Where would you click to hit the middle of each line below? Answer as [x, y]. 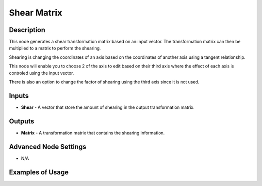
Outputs [22, 121]
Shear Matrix [36, 13]
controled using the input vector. [41, 73]
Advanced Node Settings [48, 146]
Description [27, 30]
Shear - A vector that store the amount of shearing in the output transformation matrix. [108, 107]
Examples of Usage [39, 172]
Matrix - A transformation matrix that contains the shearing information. [93, 133]
